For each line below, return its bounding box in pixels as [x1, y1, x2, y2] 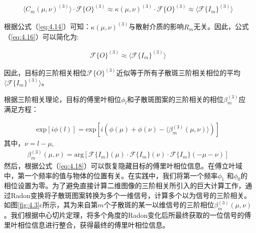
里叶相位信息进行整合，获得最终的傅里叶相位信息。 [4, 219, 169, 230]
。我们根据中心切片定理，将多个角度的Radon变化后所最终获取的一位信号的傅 [4, 210, 251, 220]
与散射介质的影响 [128, 21, 184, 32]
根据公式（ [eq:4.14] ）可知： [4, 21, 91, 32]
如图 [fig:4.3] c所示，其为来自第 [4, 200, 98, 210]
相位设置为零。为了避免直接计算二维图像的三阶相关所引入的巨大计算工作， [4, 180, 245, 191]
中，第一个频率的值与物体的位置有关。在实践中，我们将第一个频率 [4, 170, 218, 180]
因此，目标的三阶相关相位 [4, 67, 87, 77]
